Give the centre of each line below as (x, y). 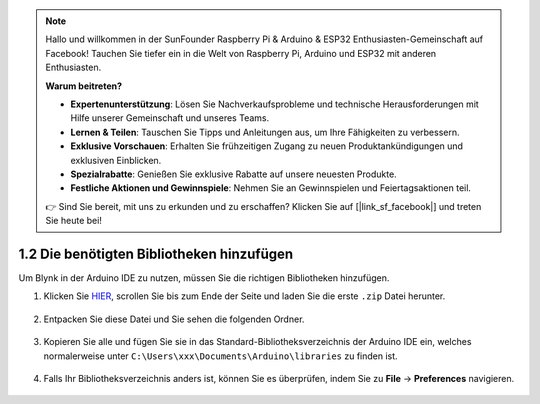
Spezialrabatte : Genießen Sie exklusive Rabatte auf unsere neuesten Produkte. (233, 174)
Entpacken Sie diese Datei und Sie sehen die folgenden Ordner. (174, 319)
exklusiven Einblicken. (116, 160)
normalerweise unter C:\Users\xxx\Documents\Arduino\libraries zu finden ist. (221, 356)
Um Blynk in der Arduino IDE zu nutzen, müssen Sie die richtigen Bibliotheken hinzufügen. (204, 277)
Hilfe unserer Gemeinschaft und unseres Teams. (170, 118)
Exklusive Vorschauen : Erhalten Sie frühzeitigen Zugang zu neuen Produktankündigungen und (267, 146)
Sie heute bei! (73, 221)
